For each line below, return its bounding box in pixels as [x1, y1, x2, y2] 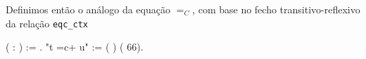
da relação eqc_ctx [6, 15, 89, 30]
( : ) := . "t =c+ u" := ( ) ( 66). [6, 39, 144, 54]
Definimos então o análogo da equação [6, 2, 170, 16]
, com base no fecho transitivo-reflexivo [192, 2, 360, 16]
